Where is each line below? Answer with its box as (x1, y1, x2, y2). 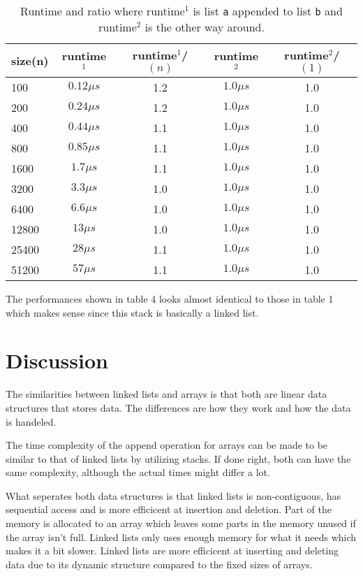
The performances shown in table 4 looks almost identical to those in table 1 (6, 291, 334, 305)
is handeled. (6, 414, 57, 429)
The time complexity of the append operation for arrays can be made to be (6, 438, 328, 452)
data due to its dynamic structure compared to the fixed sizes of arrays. (6, 556, 313, 571)
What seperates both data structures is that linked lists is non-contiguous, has (6, 488, 341, 503)
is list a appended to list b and (193, 3, 343, 19)
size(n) (11, 52, 49, 69)
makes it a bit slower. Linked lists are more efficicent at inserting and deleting (6, 543, 339, 558)
